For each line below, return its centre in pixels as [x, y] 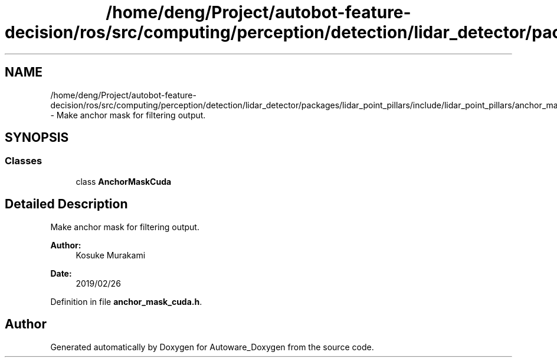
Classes [24, 161]
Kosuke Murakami [111, 255]
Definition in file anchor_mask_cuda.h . [126, 301]
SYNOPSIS [37, 138]
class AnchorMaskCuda [124, 181]
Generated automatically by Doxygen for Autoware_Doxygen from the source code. [212, 347]
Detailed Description [66, 204]
